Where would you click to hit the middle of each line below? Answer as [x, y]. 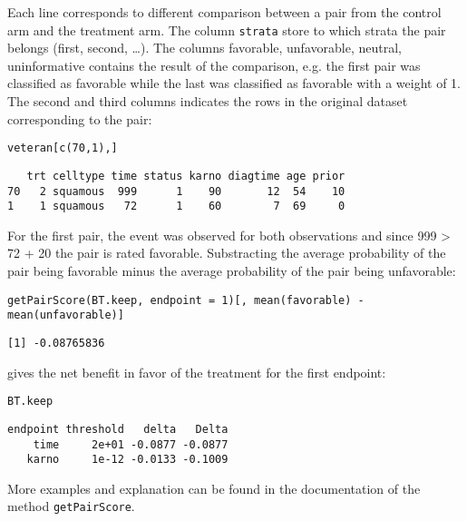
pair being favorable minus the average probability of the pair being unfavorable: [232, 271]
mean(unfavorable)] [66, 315]
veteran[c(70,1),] [63, 148]
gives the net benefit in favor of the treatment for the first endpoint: [197, 372]
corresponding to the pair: [80, 118]
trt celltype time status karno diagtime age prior [186, 176]
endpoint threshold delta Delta [118, 429]
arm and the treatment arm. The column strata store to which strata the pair [227, 29]
